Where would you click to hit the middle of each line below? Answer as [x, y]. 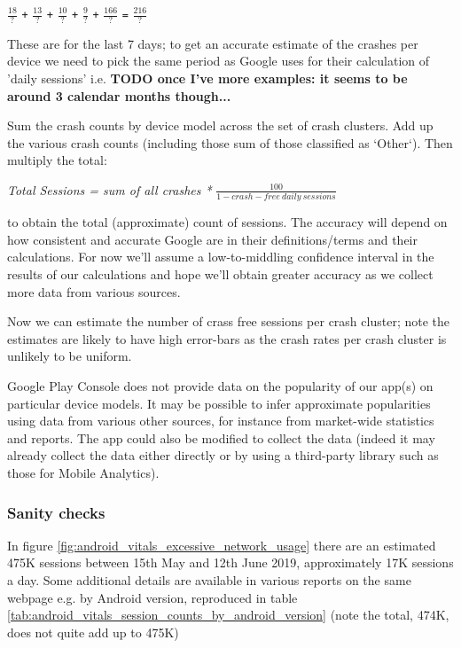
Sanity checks [56, 512]
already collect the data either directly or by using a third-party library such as [223, 455]
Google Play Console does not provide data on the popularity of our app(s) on [220, 386]
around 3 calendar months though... [119, 95]
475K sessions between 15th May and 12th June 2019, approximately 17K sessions [230, 562]
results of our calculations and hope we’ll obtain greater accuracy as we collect [220, 274]
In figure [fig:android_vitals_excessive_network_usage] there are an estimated [222, 545]
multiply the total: [57, 160]
